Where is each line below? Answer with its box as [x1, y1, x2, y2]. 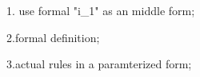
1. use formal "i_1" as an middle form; [6, 2, 195, 18]
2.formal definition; [6, 29, 100, 45]
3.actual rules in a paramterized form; [6, 56, 192, 72]
